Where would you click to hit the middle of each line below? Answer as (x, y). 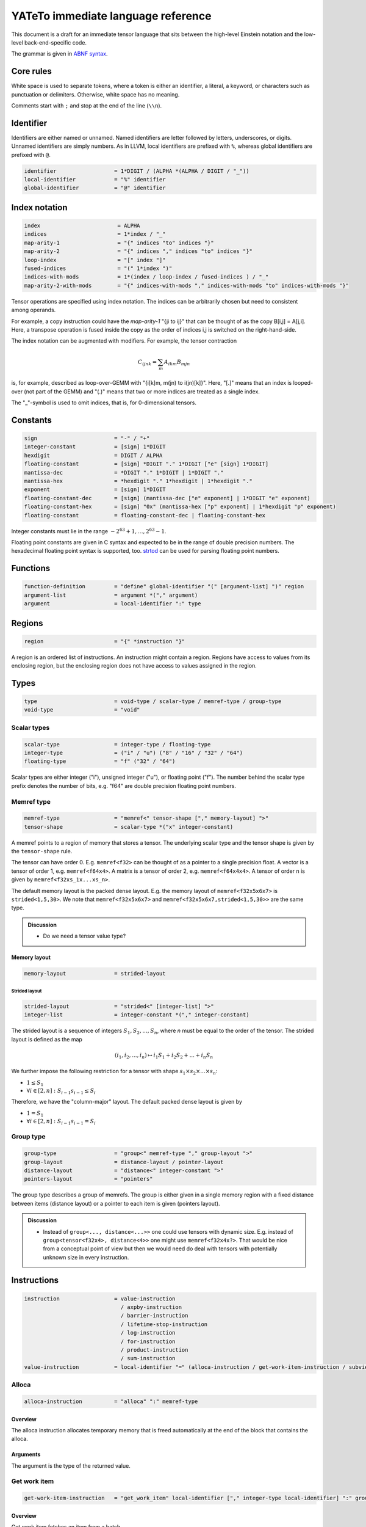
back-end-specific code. (56, 42)
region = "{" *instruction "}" (105, 641)
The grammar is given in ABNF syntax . (59, 54)
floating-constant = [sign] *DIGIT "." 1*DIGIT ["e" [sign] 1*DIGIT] (146, 464)
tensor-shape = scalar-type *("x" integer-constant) (129, 827)
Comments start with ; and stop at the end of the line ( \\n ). (87, 106)
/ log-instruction (148, 1333)
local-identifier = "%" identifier (95, 180)
